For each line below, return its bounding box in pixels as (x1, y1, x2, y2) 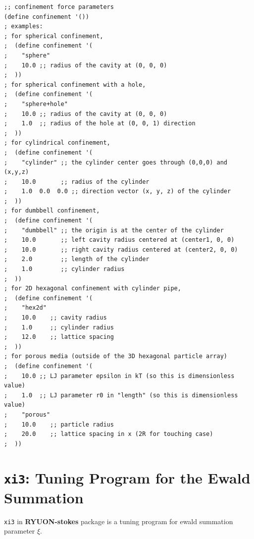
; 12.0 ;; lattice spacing (4, 333, 114, 341)
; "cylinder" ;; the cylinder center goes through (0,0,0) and (4, 159, 228, 166)
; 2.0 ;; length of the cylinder (4, 256, 150, 263)
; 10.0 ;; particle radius (4, 421, 114, 428)
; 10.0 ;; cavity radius (4, 314, 107, 321)
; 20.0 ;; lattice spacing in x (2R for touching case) (4, 431, 213, 438)
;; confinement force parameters (4, 3, 114, 10)
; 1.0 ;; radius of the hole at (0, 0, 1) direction (4, 120, 196, 127)
